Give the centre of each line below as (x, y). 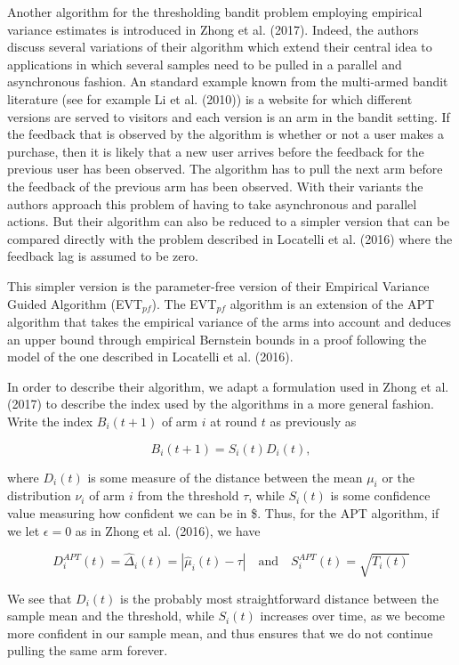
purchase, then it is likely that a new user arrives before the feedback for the (216, 151)
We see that (40, 598)
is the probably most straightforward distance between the (279, 598)
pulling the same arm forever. (88, 650)
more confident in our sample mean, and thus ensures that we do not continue (220, 633)
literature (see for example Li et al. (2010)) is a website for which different (210, 98)
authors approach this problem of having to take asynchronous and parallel (212, 203)
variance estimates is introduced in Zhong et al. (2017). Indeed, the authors (213, 29)
